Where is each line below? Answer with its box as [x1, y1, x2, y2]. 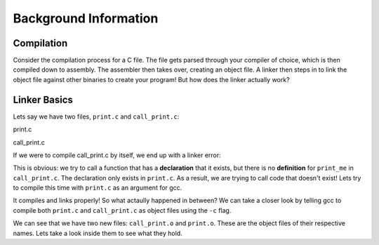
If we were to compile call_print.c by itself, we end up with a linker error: [13, 151, 221, 159]
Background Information [13, 11, 159, 26]
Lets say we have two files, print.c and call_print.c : [13, 112, 180, 121]
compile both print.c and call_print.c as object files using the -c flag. [13, 206, 232, 214]
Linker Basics [13, 93, 74, 105]
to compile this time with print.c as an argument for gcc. [13, 183, 182, 192]
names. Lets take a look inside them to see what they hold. [13, 229, 182, 237]
